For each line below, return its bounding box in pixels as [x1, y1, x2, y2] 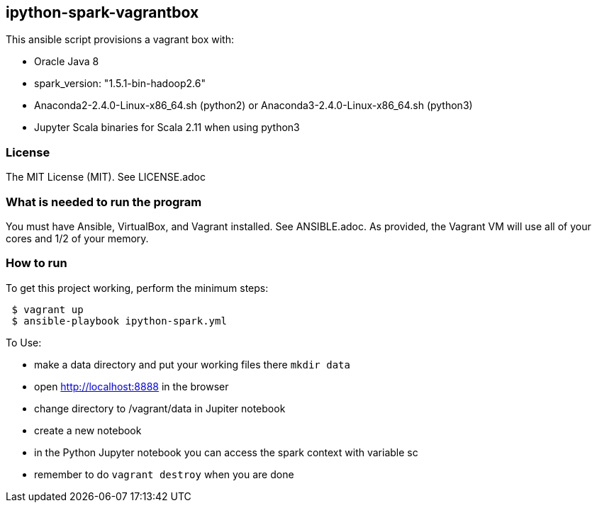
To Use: [6, 336, 42, 349]
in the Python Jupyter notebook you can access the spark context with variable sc [34, 446, 418, 458]
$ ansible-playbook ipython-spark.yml [11, 315, 227, 327]
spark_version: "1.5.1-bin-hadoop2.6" [34, 77, 206, 90]
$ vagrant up [11, 303, 84, 315]
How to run [6, 256, 67, 271]
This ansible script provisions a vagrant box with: [6, 33, 234, 46]
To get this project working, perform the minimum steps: [6, 281, 269, 294]
